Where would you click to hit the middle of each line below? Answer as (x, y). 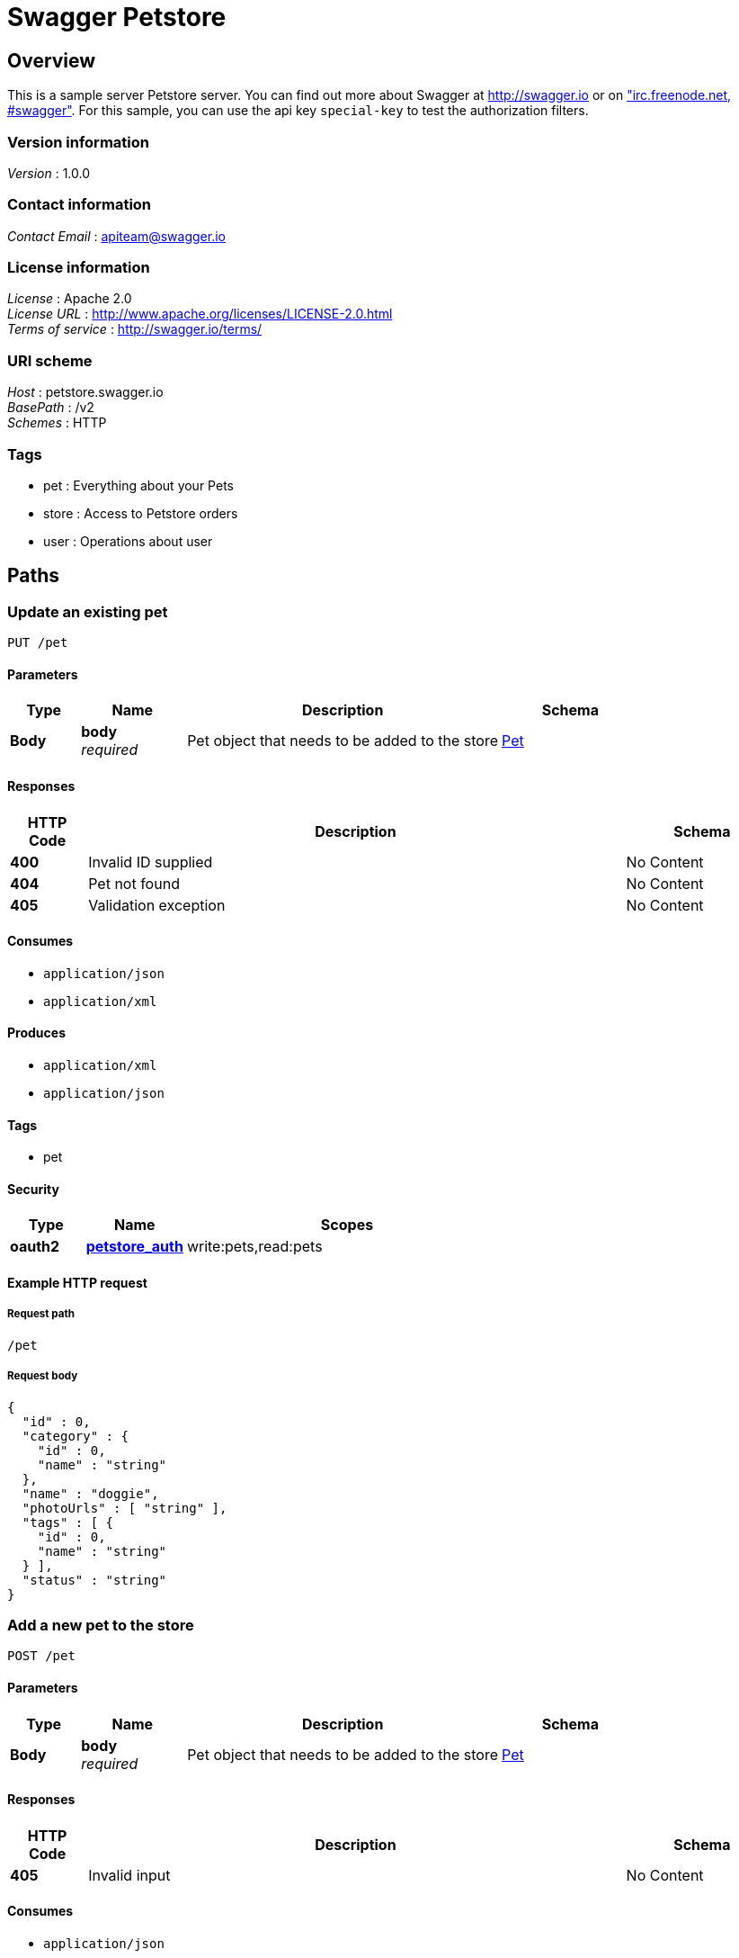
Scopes (347, 1225)
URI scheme (50, 360)
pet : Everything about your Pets (138, 485)
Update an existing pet (88, 611)
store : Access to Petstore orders (141, 513)
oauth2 (35, 1247)
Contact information (80, 205)
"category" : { (75, 1436)
